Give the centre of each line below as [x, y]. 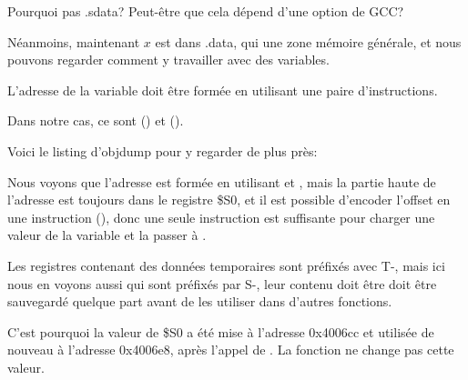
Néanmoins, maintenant [74, 41]
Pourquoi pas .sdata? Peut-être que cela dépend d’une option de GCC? [206, 11]
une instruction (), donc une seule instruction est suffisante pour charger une [221, 217]
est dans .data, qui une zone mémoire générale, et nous [308, 41]
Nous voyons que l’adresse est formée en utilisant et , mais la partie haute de [222, 181]
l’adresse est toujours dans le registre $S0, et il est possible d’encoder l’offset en [229, 200]
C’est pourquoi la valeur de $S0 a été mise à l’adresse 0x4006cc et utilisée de [221, 331]
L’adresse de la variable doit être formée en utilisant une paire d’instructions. [223, 90]
